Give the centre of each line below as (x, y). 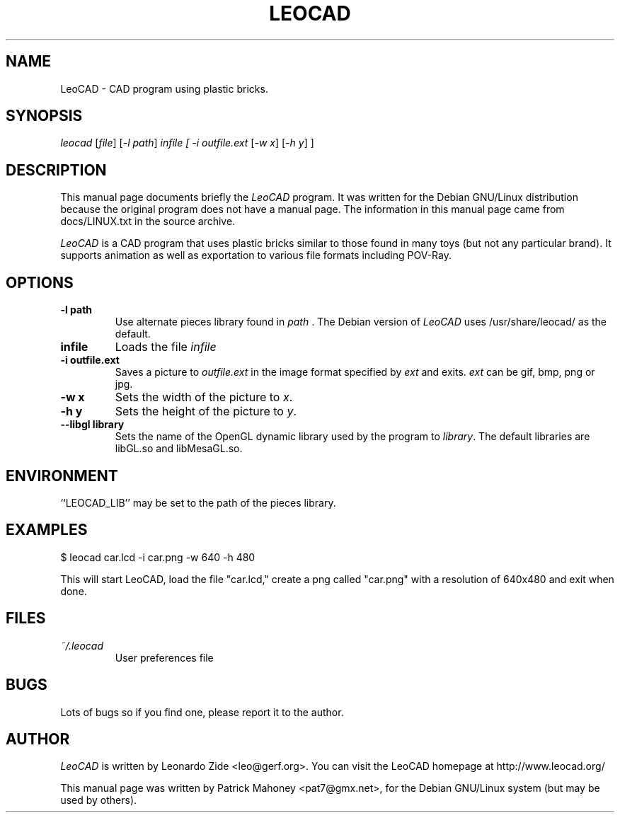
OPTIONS (40, 282)
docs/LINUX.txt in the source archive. (148, 221)
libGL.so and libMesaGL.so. (179, 449)
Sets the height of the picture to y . (206, 411)
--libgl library (92, 425)
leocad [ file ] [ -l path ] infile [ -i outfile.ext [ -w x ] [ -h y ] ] (187, 143)
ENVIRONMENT (62, 476)
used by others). (99, 800)
